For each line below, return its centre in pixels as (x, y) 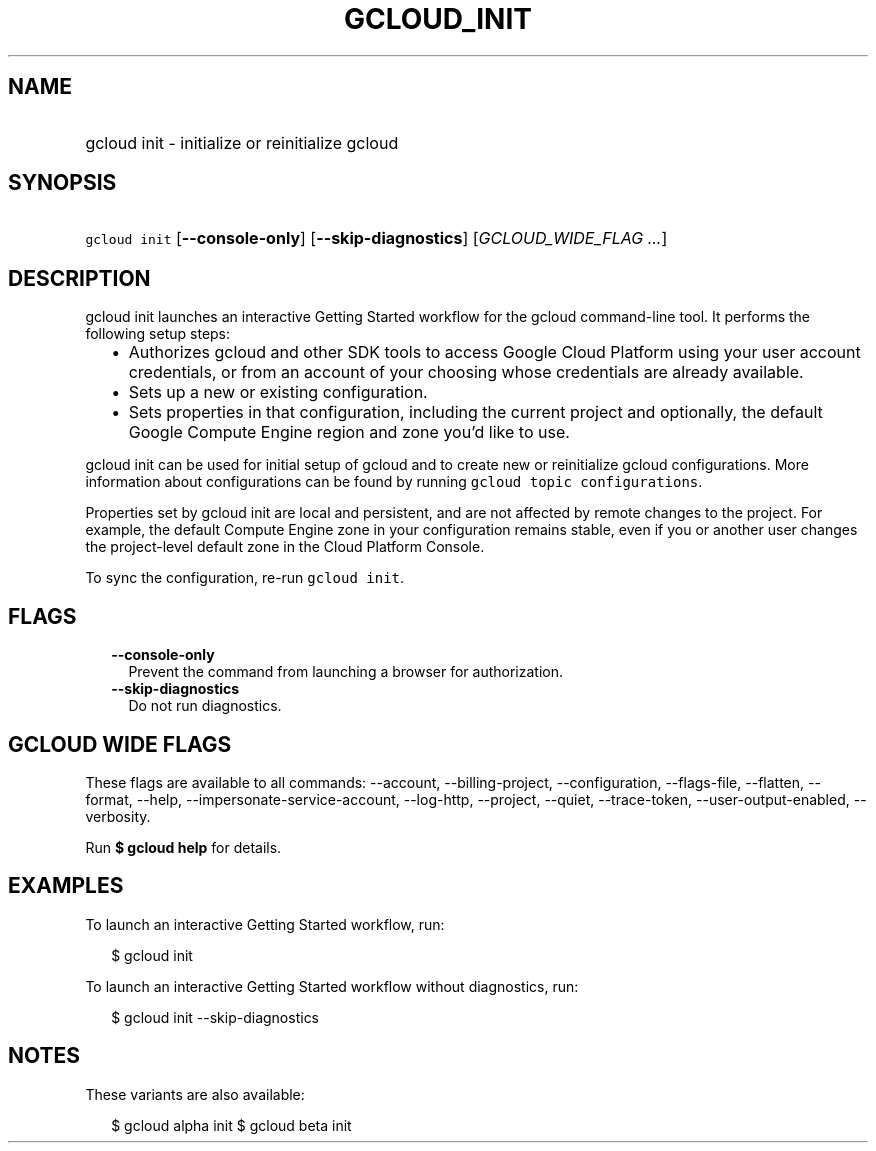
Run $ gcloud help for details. (183, 847)
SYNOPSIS (62, 183)
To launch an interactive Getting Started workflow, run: (265, 924)
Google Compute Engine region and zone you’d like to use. (349, 432)
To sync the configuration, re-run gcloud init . (245, 578)
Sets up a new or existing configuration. (278, 392)
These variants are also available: (195, 1094)
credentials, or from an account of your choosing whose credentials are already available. (466, 372)
